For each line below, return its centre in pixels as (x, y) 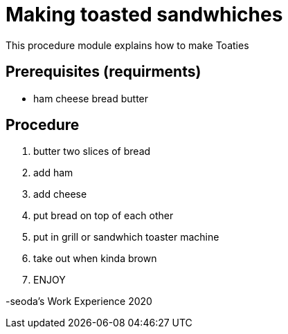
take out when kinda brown (95, 259)
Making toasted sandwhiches (144, 15)
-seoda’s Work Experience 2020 (79, 301)
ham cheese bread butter (91, 98)
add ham (53, 173)
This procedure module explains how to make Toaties (127, 45)
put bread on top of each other (103, 216)
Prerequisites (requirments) (103, 72)
